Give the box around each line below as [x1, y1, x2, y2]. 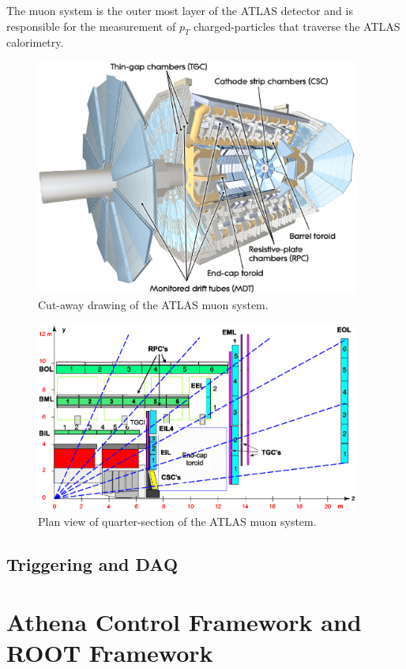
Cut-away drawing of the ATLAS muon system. [38, 296, 269, 312]
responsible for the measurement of [6, 17, 176, 34]
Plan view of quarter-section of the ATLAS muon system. [38, 512, 317, 529]
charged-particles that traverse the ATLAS [194, 17, 400, 34]
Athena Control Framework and [6, 606, 362, 638]
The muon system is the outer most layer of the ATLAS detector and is [6, 2, 353, 18]
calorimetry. [6, 34, 64, 51]
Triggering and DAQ [6, 551, 179, 576]
